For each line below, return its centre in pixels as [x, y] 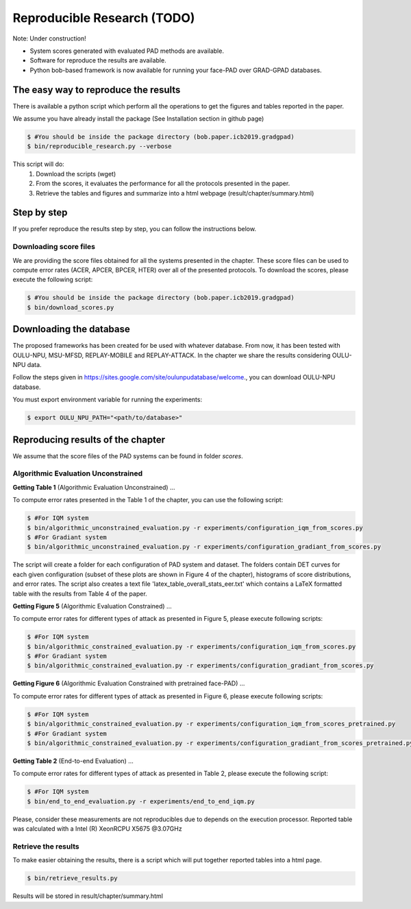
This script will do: [38, 164]
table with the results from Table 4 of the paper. [80, 593]
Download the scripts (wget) [76, 174]
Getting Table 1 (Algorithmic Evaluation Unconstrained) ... [94, 487]
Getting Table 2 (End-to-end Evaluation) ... [73, 761]
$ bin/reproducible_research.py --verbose [99, 146]
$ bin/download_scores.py [71, 307]
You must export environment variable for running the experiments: [107, 400]
